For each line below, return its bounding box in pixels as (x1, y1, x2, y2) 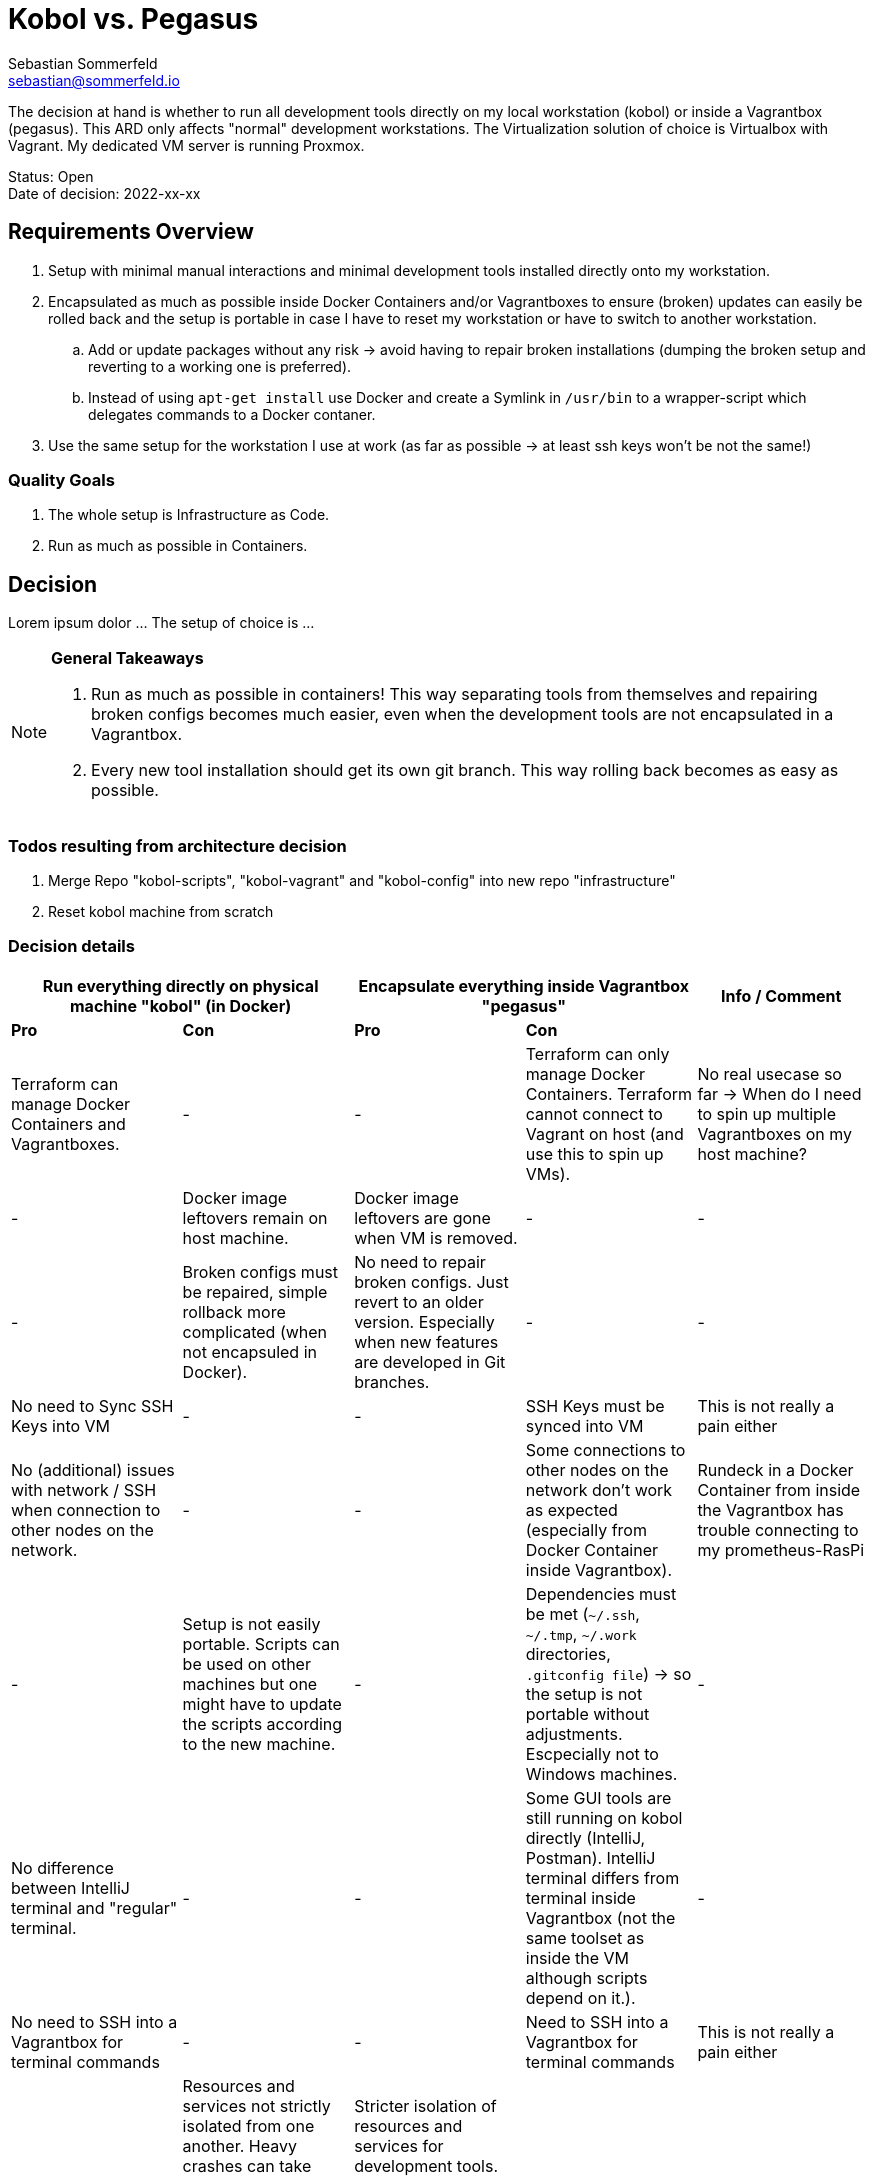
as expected (525, 1499, 618, 1520)
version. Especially (354, 1311, 495, 1332)
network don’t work (525, 1479, 673, 1500)
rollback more (182, 1301, 286, 1322)
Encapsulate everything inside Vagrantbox (358, 975, 690, 996)
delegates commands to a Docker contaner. (88, 405, 376, 423)
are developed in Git (354, 1351, 506, 1372)
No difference (11, 1857, 114, 1878)
